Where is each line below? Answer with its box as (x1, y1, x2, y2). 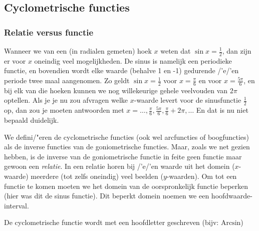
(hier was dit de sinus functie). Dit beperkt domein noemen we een (4, 190, 209, 201)
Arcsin (220, 219, 241, 227)
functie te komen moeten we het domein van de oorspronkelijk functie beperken (4, 180, 248, 191)
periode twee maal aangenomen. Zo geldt (4, 75, 130, 86)
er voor (4, 55, 26, 66)
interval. (4, 200, 29, 210)
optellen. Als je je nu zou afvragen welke (4, 95, 128, 105)
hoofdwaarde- (211, 190, 252, 201)
